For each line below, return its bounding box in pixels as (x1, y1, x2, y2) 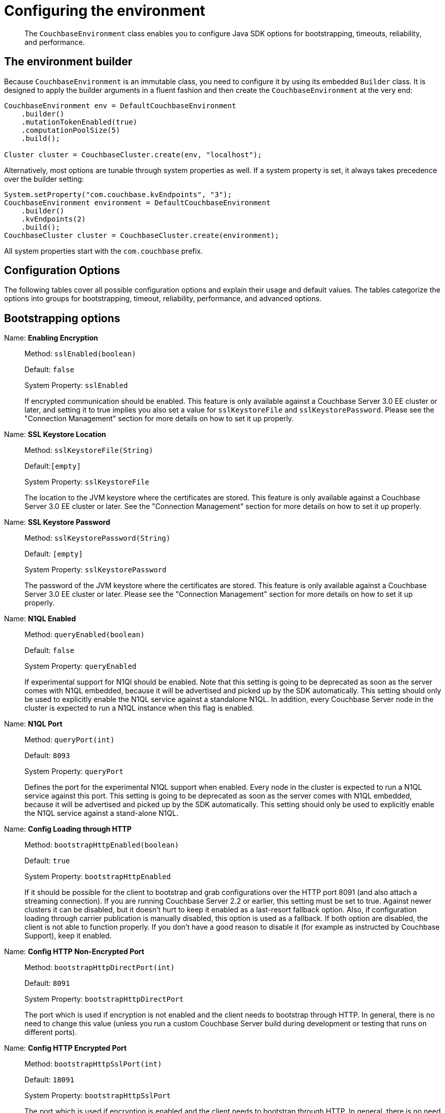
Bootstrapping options (4, 311, 120, 325)
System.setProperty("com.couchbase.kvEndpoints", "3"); (4, 190, 232, 199)
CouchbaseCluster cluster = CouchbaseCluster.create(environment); (4, 231, 279, 239)
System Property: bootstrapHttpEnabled (24, 872, 171, 881)
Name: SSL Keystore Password (4, 518, 111, 527)
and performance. (24, 37, 85, 46)
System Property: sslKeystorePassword (24, 565, 167, 574)
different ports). (24, 1028, 77, 1037)
